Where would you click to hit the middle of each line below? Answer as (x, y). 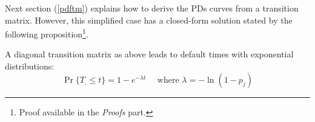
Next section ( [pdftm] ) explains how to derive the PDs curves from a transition (152, 8)
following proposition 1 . (47, 33)
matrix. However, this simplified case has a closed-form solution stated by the (149, 20)
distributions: (30, 66)
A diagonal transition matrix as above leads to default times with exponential (149, 54)
